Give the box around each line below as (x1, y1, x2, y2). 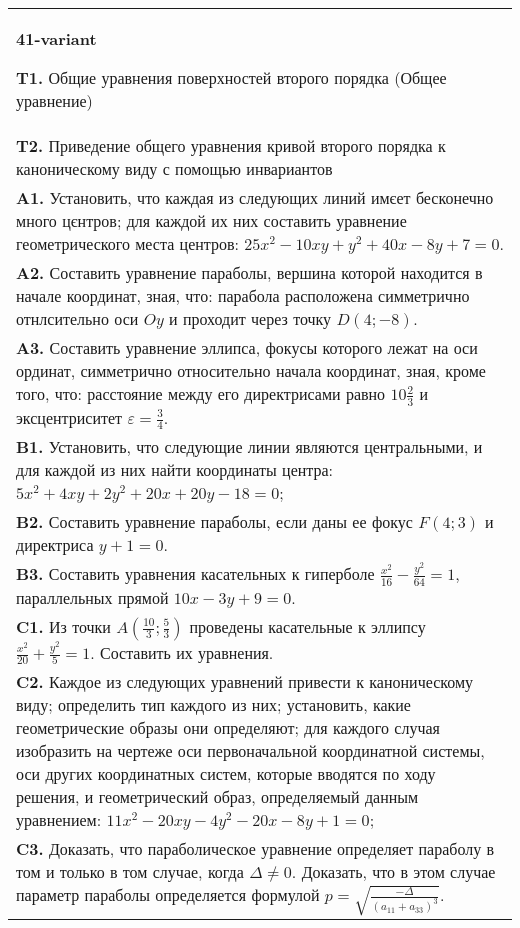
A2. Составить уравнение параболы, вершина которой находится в (16, 261, 483, 284)
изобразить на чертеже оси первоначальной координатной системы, (16, 739, 485, 763)
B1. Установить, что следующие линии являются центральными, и (16, 435, 483, 459)
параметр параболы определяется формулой (16, 883, 320, 907)
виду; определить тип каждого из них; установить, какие (16, 693, 411, 717)
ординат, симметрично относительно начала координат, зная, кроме (16, 359, 486, 382)
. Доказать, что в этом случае (291, 860, 496, 884)
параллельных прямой (16, 585, 169, 609)
